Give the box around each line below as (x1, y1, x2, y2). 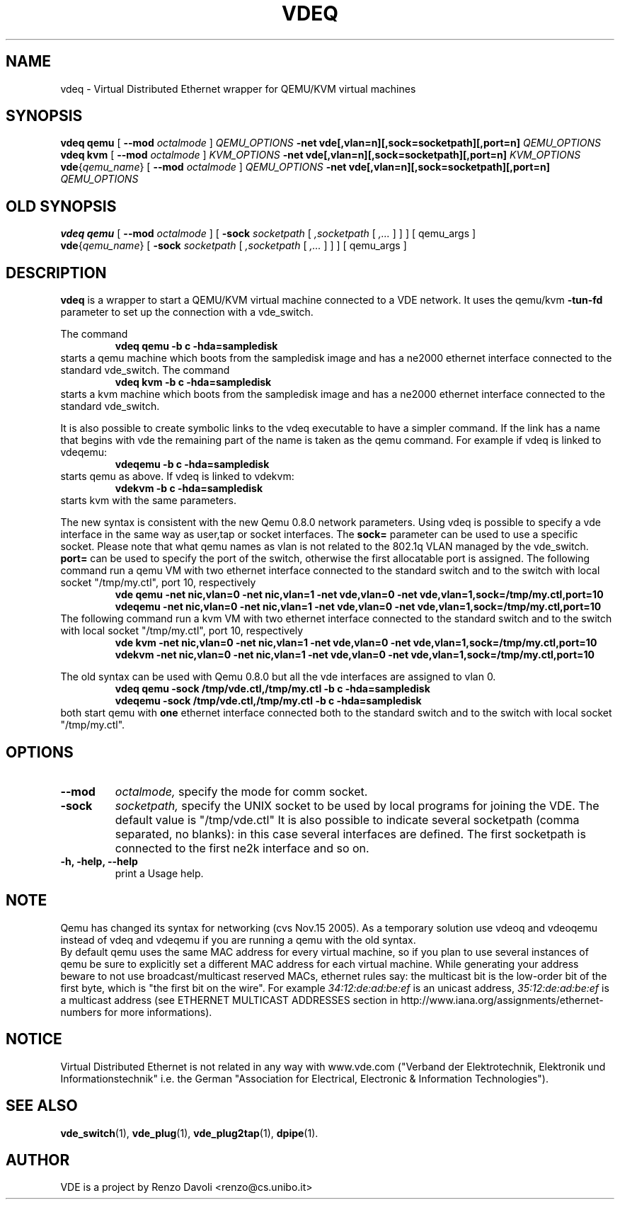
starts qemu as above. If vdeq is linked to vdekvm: (60, 470, 294, 483)
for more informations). (104, 1005, 212, 1018)
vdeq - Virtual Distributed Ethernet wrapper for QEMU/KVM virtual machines (60, 82, 416, 95)
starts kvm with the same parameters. (60, 494, 236, 507)
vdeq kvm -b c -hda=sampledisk (115, 376, 272, 389)
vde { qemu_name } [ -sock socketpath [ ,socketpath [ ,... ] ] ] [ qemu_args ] (60, 239, 407, 252)
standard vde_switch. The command (60, 364, 230, 377)
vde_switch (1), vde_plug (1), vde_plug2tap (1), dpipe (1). (60, 1126, 318, 1139)
